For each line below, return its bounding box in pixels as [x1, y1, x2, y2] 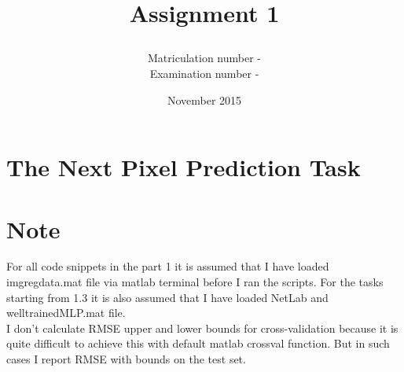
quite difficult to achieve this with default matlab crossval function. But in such [6, 335, 390, 352]
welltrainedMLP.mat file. [6, 304, 126, 321]
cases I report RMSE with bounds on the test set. [6, 351, 246, 367]
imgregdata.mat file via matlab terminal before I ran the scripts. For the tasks [6, 274, 384, 290]
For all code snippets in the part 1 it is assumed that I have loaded [6, 258, 329, 274]
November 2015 [167, 91, 242, 108]
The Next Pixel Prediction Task [6, 151, 361, 183]
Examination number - [149, 64, 259, 81]
